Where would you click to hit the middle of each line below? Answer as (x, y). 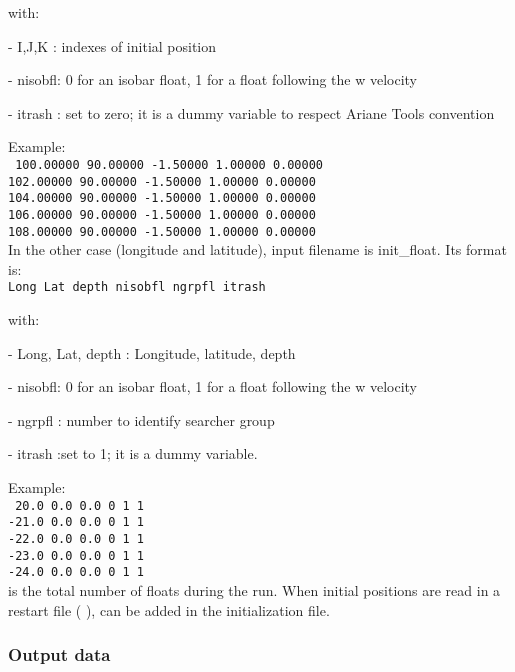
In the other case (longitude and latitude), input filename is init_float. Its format (257, 249)
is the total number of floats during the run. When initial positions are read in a (254, 589)
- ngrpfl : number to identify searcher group (141, 419)
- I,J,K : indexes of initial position (112, 45)
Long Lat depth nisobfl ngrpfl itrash (137, 287)
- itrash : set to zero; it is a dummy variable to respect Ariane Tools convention (251, 112)
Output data (59, 654)
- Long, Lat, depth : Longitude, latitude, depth (152, 352)
